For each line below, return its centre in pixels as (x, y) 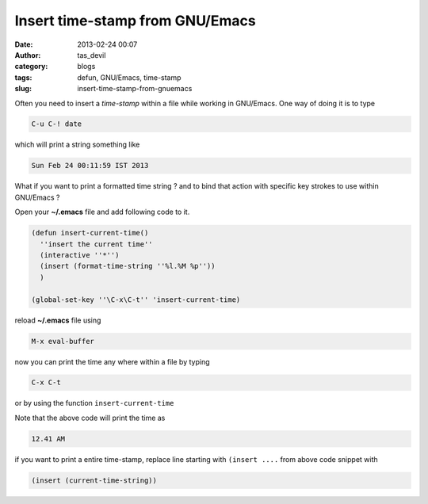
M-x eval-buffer (63, 341)
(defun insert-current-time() (90, 233)
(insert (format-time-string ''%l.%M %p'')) (128, 266)
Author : (28, 55)
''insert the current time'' (97, 244)
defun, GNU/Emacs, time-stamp (129, 77)
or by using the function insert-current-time (94, 403)
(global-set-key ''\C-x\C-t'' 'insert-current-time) (136, 300)
